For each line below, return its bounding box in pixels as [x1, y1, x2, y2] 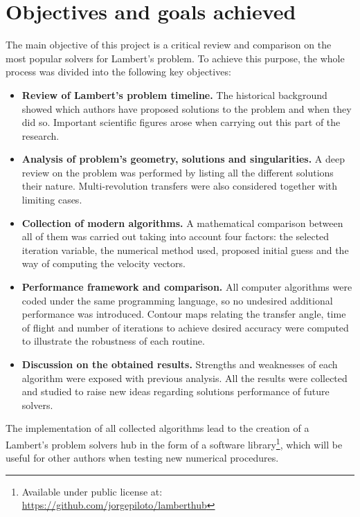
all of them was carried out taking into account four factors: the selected [21, 229, 330, 244]
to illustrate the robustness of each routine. [21, 334, 205, 348]
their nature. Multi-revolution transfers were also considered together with [21, 179, 338, 193]
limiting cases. [21, 192, 82, 207]
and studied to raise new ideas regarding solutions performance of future [21, 384, 330, 399]
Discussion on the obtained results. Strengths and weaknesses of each [21, 357, 338, 371]
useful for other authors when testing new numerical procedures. [6, 451, 279, 465]
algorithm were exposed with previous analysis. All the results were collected [21, 370, 348, 385]
